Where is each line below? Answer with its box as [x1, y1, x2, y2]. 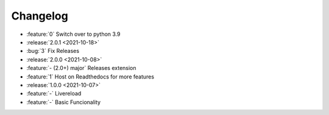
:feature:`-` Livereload [26, 90, 82, 97]
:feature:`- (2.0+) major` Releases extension [26, 64, 136, 72]
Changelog [11, 9, 68, 23]
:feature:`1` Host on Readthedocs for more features [26, 73, 155, 80]
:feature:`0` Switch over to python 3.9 [26, 30, 121, 38]
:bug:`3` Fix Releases [26, 47, 79, 55]
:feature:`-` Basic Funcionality [26, 98, 101, 106]
